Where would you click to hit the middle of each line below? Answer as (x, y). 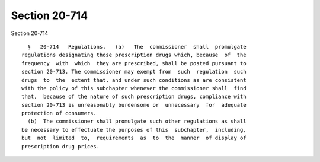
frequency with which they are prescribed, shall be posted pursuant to (134, 63)
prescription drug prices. (61, 146)
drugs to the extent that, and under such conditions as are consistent (134, 80)
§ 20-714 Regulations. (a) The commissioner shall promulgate (137, 47)
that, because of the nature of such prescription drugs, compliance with (134, 97)
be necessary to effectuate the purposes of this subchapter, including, (134, 130)
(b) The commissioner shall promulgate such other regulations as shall (137, 121)
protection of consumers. (59, 113)
